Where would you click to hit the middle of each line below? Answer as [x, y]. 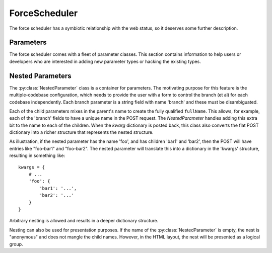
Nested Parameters [40, 76]
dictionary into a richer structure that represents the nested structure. [81, 132]
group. [16, 244]
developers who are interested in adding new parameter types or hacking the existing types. [105, 61]
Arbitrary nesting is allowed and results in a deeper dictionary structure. [84, 221]
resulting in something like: [37, 155]
